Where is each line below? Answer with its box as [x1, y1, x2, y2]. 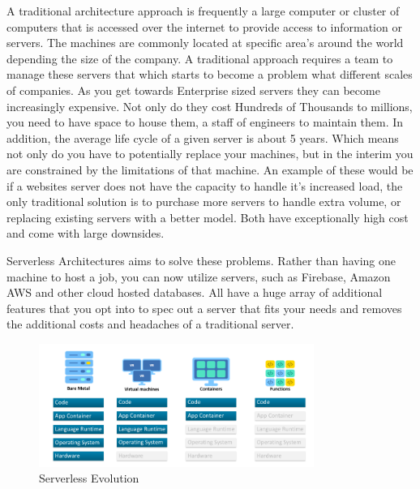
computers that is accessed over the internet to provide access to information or [6, 18, 402, 35]
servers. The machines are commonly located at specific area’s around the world [6, 34, 404, 51]
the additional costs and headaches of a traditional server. [6, 315, 294, 332]
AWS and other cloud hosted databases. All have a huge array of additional [6, 284, 383, 301]
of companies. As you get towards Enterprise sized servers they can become [6, 81, 380, 98]
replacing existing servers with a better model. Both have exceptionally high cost [6, 208, 409, 225]
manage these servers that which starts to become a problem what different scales [6, 66, 413, 83]
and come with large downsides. [6, 225, 165, 242]
